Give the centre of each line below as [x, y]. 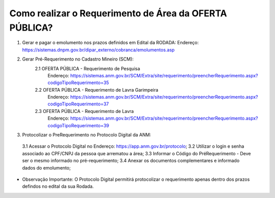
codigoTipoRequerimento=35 [78, 83]
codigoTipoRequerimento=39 [78, 125]
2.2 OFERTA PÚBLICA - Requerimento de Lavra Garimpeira [97, 90]
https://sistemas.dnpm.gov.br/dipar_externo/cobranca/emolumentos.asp [99, 50]
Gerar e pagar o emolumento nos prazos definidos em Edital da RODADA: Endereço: [111, 43]
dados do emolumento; [46, 167]
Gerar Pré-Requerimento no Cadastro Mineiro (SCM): [78, 59]
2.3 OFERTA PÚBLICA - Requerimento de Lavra [85, 111]
